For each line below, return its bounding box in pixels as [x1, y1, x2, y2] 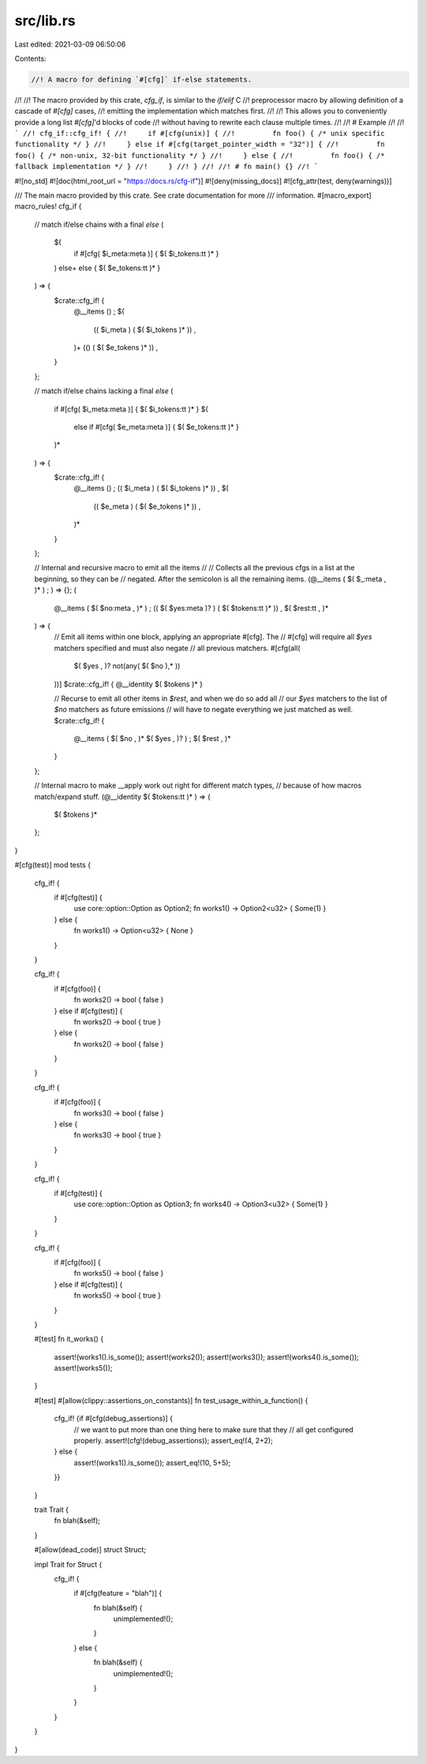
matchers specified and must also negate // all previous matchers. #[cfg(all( [54, 643, 301, 653]
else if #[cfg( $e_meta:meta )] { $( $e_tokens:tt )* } [73, 422, 240, 431]
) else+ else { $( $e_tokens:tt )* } [54, 263, 161, 273]
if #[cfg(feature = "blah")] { [73, 1589, 163, 1598]
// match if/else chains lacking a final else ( [34, 386, 174, 396]
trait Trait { [34, 1505, 69, 1514]
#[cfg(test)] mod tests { [14, 860, 91, 870]
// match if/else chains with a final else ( [34, 220, 164, 229]
